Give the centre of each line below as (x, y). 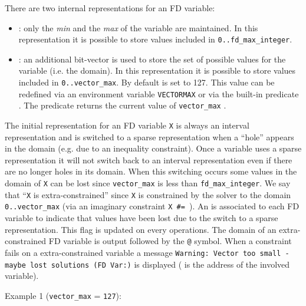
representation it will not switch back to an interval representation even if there (149, 159)
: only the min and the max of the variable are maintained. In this (138, 27)
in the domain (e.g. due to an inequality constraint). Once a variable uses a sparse (153, 148)
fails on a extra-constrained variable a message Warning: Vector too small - (147, 252)
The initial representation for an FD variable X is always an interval (127, 125)
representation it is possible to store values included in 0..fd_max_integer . (155, 39)
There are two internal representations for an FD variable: (110, 8)
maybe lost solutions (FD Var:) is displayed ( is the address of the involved (147, 264)
